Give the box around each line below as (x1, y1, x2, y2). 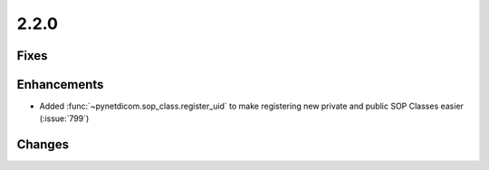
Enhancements (16, 77, 104, 92)
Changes (16, 137, 70, 153)
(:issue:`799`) (39, 113, 90, 124)
